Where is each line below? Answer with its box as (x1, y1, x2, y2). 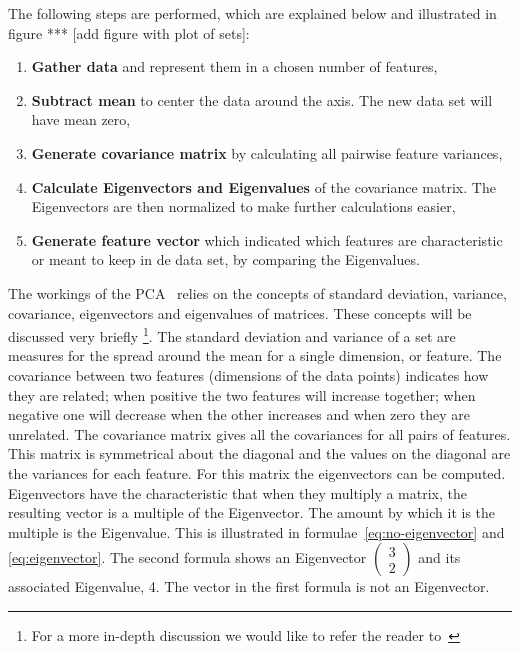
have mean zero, (31, 109, 131, 130)
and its (418, 547, 461, 568)
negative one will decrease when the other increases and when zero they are (8, 404, 470, 425)
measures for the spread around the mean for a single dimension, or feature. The (8, 345, 502, 366)
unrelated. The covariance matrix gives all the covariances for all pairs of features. (8, 423, 511, 444)
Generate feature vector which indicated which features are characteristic (31, 229, 503, 250)
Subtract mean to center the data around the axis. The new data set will (31, 89, 493, 110)
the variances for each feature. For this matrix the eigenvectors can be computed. (8, 462, 506, 483)
